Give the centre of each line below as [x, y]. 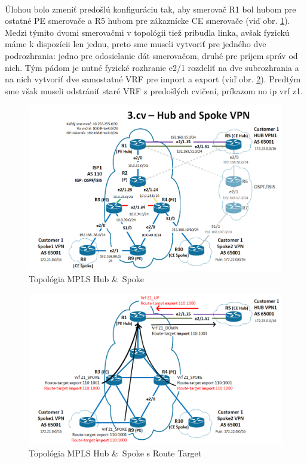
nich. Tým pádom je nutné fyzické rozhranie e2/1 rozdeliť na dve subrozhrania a [152, 67]
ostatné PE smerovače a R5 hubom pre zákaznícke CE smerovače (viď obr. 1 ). [148, 21]
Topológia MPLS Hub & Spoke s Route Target [115, 453]
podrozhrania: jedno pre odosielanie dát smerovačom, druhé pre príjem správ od [151, 55]
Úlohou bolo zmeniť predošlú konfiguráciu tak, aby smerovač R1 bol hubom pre [151, 9]
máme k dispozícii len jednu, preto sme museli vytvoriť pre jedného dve [136, 44]
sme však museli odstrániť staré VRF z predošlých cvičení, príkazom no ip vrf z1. [154, 90]
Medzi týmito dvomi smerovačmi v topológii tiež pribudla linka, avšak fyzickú [147, 32]
